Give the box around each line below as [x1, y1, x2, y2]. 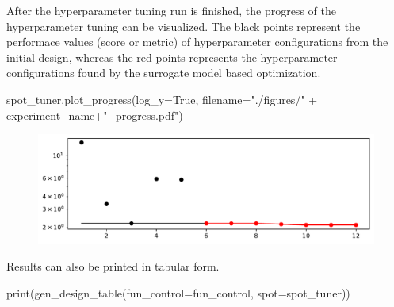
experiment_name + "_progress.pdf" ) [6, 106, 183, 123]
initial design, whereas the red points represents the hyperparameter [6, 48, 338, 65]
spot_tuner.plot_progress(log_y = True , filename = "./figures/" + [6, 90, 318, 107]
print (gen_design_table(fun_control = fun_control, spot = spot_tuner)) [6, 284, 350, 301]
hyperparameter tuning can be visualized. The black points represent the [6, 17, 361, 34]
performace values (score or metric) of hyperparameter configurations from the [6, 33, 388, 50]
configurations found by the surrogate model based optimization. [6, 64, 321, 81]
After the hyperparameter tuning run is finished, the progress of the [6, 2, 336, 18]
